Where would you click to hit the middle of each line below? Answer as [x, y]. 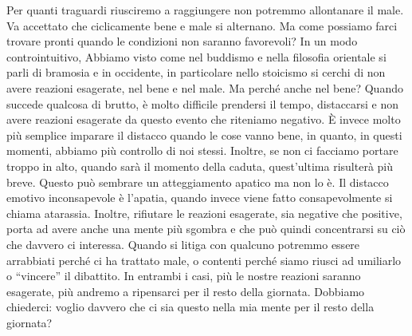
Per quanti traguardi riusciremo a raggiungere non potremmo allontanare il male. [205, 10]
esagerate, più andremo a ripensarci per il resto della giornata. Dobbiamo [186, 291]
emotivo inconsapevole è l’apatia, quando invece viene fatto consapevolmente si [200, 198]
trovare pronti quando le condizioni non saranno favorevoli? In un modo [182, 41]
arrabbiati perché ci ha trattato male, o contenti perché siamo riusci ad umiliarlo [204, 260]
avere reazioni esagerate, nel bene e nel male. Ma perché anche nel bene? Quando [205, 87]
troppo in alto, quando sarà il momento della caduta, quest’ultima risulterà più [200, 166]
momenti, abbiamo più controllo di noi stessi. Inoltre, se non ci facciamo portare [202, 150]
